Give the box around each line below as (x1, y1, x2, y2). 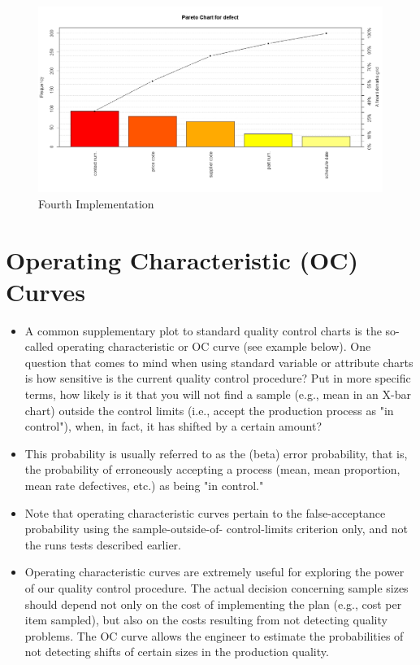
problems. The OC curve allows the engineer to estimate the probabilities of (24, 627, 404, 644)
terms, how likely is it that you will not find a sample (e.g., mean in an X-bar (24, 386, 411, 403)
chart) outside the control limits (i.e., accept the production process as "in (24, 401, 394, 418)
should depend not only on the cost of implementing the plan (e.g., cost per (24, 595, 402, 612)
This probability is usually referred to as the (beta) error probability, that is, (24, 444, 408, 462)
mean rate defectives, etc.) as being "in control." (24, 476, 264, 493)
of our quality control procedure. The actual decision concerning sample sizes (24, 579, 409, 596)
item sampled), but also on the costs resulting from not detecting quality (24, 611, 388, 628)
